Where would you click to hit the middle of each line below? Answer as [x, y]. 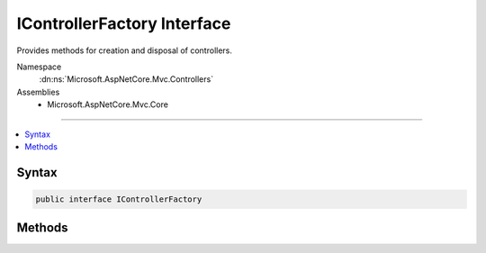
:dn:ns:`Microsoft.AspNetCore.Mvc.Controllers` [126, 79]
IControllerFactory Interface [124, 23]
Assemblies [38, 92]
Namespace [39, 67]
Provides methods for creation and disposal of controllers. [125, 50]
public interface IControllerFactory [119, 199]
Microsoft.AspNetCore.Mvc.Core [108, 104]
